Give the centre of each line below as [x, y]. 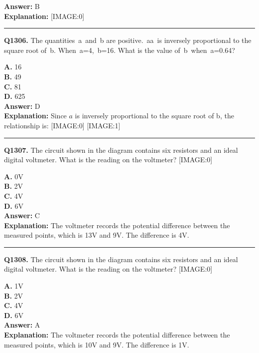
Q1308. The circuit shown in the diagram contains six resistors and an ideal [121, 259]
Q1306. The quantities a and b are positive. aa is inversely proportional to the [128, 40]
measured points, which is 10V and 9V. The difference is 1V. [97, 344]
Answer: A [22, 325]
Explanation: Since [35, 116]
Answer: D [22, 106]
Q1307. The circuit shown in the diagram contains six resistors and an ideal [121, 150]
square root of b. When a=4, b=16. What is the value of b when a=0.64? [120, 50]
